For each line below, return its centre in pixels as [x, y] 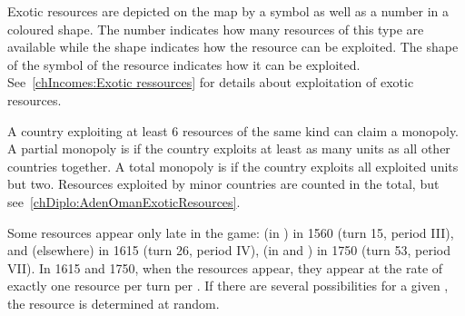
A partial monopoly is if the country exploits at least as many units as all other [229, 148]
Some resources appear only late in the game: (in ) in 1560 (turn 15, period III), [231, 232]
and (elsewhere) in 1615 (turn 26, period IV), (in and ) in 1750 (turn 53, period [229, 250]
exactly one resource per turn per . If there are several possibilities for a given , [228, 286]
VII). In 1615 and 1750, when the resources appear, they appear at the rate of [225, 267]
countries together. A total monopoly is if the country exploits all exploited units [233, 166]
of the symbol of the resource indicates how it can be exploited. [184, 64]
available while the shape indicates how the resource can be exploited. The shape [233, 47]
